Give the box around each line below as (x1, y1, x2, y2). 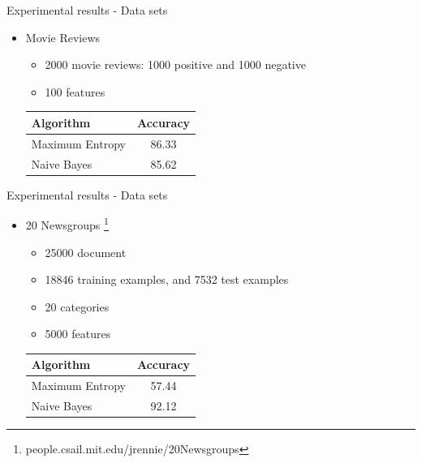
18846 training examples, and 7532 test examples (45, 271, 289, 288)
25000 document (45, 243, 127, 260)
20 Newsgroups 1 (25, 214, 109, 233)
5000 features (45, 325, 111, 342)
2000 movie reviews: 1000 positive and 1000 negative (45, 56, 306, 73)
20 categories (45, 298, 110, 315)
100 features (45, 83, 105, 100)
